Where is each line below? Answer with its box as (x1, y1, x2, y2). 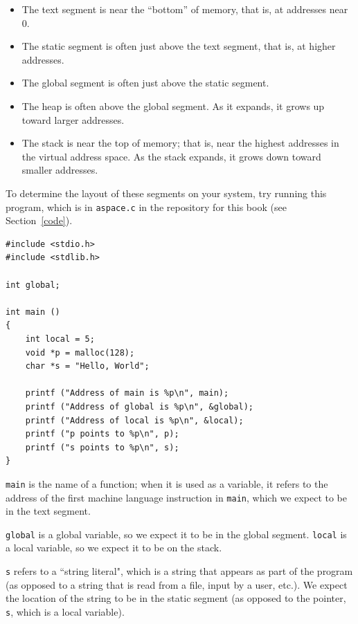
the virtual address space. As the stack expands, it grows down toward (21, 149, 321, 163)
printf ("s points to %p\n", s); (25, 442, 179, 452)
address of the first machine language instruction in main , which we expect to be (6, 490, 347, 504)
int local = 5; (25, 333, 95, 344)
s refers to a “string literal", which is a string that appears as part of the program (6, 564, 353, 578)
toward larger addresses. (21, 112, 125, 127)
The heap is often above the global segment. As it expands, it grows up (21, 98, 325, 113)
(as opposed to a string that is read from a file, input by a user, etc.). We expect (6, 577, 348, 591)
